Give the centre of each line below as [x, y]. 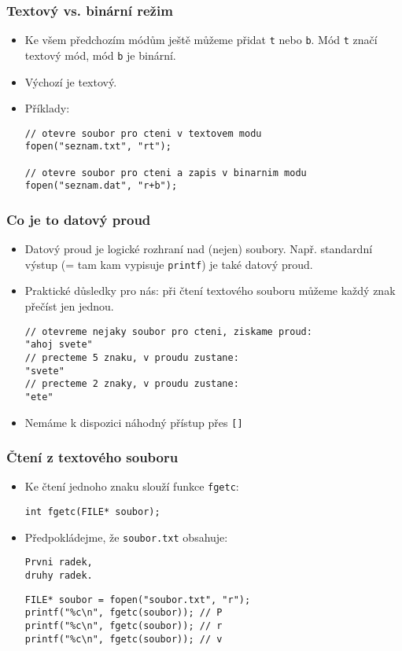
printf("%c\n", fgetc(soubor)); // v [124, 639]
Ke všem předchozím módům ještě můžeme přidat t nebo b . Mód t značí [201, 40]
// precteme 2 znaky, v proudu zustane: [132, 384]
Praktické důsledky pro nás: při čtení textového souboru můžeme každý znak [210, 291]
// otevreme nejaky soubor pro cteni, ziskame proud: [168, 331]
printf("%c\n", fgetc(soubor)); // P [124, 613]
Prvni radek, [59, 563]
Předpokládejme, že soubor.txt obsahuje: [126, 537]
